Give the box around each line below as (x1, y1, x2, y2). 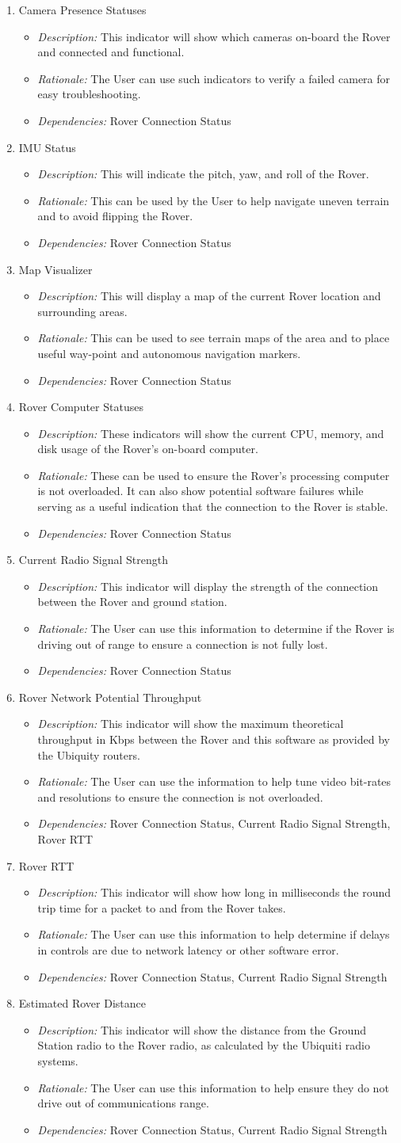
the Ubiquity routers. (37, 746, 140, 763)
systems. (37, 1052, 78, 1069)
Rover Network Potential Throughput (18, 688, 202, 705)
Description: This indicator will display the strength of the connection (37, 577, 379, 594)
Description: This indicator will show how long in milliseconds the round (37, 884, 391, 901)
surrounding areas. (37, 303, 128, 319)
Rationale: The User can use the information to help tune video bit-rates (37, 773, 391, 790)
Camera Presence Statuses (18, 2, 147, 17)
